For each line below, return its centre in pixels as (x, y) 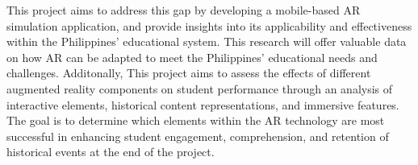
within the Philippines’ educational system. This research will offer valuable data (207, 41)
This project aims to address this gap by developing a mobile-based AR (184, 10)
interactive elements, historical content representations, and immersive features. (203, 104)
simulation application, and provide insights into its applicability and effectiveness (209, 25)
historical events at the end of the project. (111, 152)
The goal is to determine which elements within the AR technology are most (196, 120)
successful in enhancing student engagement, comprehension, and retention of (198, 136)
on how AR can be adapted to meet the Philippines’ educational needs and (192, 57)
